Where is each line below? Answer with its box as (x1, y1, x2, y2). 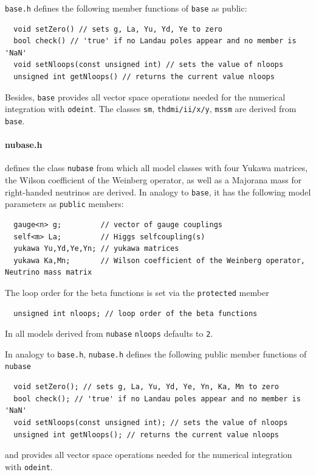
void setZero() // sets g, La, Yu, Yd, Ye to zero (13, 24, 222, 33)
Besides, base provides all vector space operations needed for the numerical (5, 90, 286, 103)
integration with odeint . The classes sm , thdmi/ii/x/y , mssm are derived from (5, 102, 297, 115)
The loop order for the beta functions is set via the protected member (5, 286, 269, 298)
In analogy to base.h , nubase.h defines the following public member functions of (5, 347, 307, 360)
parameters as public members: (5, 197, 124, 210)
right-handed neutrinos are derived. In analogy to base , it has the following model (5, 185, 311, 198)
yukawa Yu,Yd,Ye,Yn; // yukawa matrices (13, 244, 179, 253)
